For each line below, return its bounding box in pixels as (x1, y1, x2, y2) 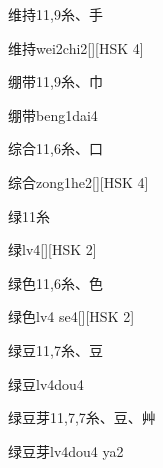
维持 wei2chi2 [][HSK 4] (8, 37, 144, 58)
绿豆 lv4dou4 (8, 373, 84, 394)
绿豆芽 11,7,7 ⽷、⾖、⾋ (8, 407, 156, 428)
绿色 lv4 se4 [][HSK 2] (8, 306, 135, 327)
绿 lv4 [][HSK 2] (8, 239, 97, 260)
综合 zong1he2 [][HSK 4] (8, 171, 149, 192)
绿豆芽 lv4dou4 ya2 (8, 440, 124, 461)
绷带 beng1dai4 (8, 104, 98, 125)
